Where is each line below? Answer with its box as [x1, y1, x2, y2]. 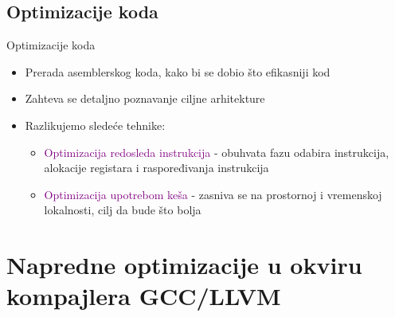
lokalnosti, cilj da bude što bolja [44, 202, 201, 218]
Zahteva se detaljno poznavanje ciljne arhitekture [25, 90, 265, 107]
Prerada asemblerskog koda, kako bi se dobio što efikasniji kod [25, 63, 330, 80]
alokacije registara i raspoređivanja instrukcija [44, 159, 269, 176]
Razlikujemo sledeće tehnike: [25, 116, 166, 133]
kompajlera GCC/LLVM [6, 280, 281, 312]
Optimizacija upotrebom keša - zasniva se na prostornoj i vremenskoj [44, 186, 382, 202]
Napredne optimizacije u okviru [6, 249, 362, 281]
